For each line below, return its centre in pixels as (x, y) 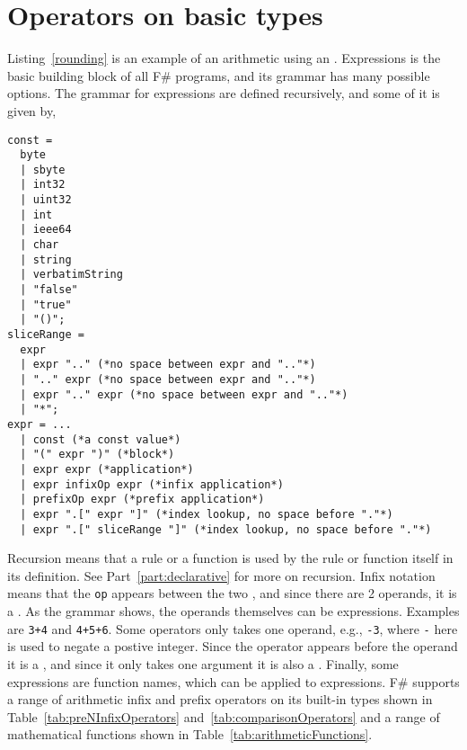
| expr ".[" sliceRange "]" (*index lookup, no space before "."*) (226, 529)
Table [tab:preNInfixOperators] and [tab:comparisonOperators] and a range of (224, 716)
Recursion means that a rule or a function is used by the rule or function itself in (230, 558)
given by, (32, 110)
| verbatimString (71, 275)
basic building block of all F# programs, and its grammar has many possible (219, 75)
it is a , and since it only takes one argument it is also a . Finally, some (203, 663)
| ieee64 (46, 230)
